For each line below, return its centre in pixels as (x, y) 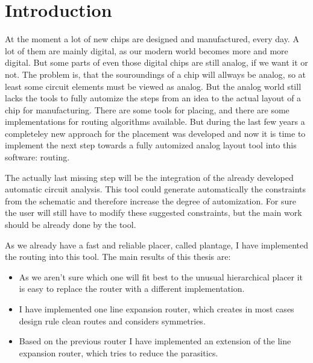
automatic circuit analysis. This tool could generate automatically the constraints (156, 189)
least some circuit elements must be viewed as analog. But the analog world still (153, 86)
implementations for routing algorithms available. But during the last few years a (155, 122)
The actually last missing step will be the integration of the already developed (149, 177)
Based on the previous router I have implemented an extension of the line (155, 341)
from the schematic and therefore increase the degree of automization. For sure (150, 200)
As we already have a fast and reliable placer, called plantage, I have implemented (157, 245)
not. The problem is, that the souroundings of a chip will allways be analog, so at (156, 74)
